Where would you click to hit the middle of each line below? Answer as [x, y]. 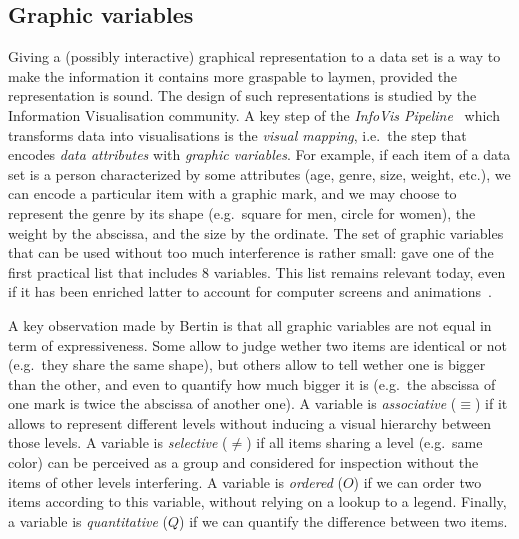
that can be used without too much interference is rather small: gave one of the [251, 252]
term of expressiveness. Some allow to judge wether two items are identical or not [258, 344]
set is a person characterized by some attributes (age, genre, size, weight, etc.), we [259, 173]
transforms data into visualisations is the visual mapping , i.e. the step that [237, 134]
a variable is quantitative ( [88, 520]
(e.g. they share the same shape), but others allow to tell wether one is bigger [247, 364]
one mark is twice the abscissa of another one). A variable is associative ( [232, 403]
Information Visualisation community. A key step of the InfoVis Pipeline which [254, 114]
